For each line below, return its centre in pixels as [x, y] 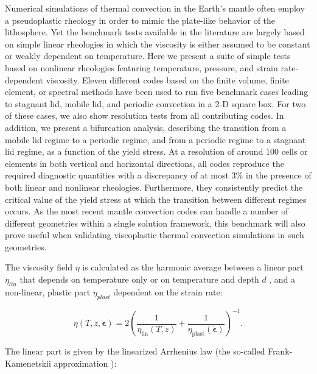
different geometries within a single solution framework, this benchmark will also [155, 223]
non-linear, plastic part [48, 291]
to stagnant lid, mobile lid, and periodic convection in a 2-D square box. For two [155, 103]
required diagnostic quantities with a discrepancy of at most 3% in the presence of [158, 175]
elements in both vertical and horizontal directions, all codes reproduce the [145, 163]
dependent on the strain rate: [168, 291]
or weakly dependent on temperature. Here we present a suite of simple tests [148, 56]
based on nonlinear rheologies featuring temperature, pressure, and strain [141, 67]
